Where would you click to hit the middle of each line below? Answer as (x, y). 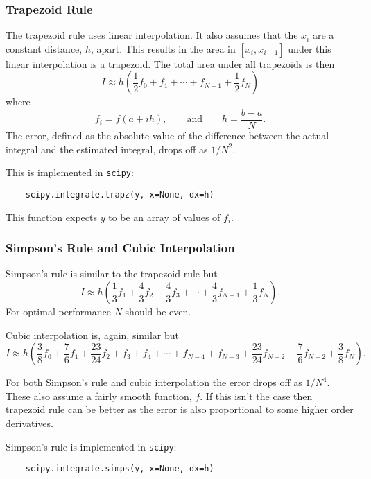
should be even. (158, 311)
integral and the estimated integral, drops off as (107, 149)
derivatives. (29, 423)
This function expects (51, 217)
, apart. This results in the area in (163, 48)
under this (310, 48)
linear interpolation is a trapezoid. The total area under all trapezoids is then (170, 63)
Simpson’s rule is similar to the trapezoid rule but (112, 273)
